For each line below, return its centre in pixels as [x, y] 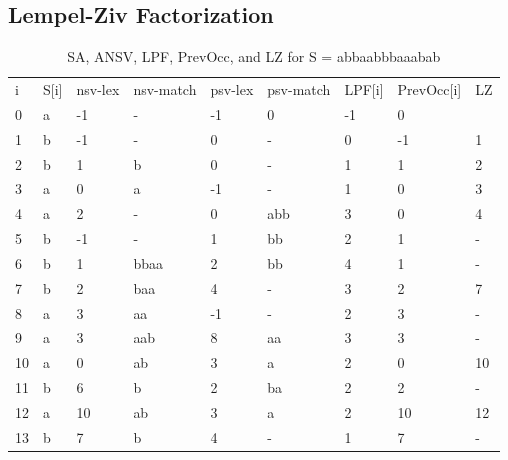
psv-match [299, 89]
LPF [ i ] [364, 89]
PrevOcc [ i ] [429, 89]
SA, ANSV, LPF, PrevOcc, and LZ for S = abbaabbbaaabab [254, 56]
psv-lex [232, 89]
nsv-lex [98, 89]
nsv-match [165, 89]
